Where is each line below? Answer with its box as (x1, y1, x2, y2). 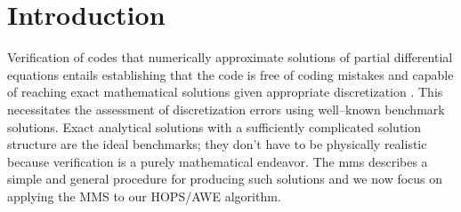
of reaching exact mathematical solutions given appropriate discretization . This (7, 82, 443, 101)
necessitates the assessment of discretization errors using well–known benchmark (7, 99, 445, 118)
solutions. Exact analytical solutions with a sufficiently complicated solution (7, 117, 422, 136)
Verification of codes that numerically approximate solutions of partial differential (7, 48, 453, 67)
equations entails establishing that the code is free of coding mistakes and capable (7, 65, 454, 83)
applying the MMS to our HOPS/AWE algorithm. (7, 186, 281, 205)
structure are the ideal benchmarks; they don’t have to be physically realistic (7, 135, 427, 153)
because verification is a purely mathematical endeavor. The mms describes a (7, 152, 428, 170)
